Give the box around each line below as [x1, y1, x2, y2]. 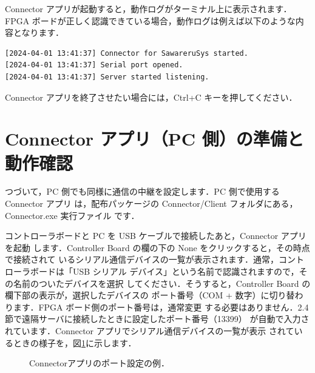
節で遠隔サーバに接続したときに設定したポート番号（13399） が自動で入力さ [5, 312, 310, 325]
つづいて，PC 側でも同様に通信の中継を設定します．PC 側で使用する [5, 185, 280, 198]
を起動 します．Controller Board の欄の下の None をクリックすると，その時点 [5, 241, 310, 254]
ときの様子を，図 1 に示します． [13, 336, 137, 349]
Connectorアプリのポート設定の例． [29, 357, 170, 369]
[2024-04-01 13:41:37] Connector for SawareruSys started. [5, 49, 248, 58]
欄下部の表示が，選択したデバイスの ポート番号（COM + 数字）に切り [5, 289, 286, 301]
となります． [13, 26, 64, 39]
